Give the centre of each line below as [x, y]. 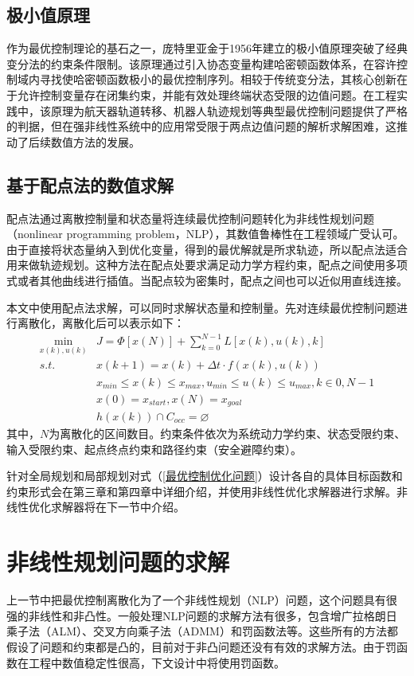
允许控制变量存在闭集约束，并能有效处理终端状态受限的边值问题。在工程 [207, 94]
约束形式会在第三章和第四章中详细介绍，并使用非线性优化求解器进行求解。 [201, 491]
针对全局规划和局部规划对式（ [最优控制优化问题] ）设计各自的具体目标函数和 [205, 476]
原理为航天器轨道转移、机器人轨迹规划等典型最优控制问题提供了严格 [229, 110]
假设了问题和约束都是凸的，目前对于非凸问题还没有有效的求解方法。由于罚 [201, 646]
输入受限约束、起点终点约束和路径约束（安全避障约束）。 [154, 449]
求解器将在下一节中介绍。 [117, 507]
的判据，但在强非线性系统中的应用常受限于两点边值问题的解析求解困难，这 [201, 126]
